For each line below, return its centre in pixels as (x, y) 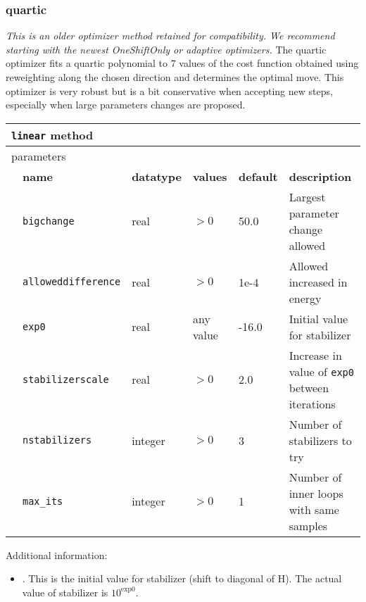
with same (314, 509)
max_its (43, 501)
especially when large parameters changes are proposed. (126, 105)
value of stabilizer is (65, 592)
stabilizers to (320, 440)
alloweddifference (72, 282)
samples (308, 525)
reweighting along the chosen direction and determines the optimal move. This (175, 77)
